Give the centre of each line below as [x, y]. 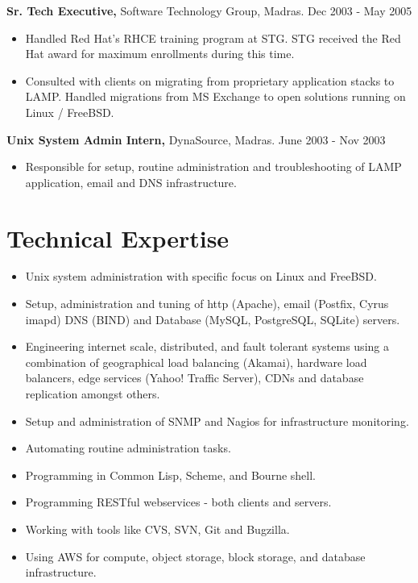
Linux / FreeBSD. [70, 112]
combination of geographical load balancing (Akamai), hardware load [196, 362]
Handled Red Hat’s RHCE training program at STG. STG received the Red [213, 37]
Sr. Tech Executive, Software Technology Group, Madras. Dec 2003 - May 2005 [209, 10]
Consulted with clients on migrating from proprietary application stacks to [210, 80]
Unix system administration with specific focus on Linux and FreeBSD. [201, 276]
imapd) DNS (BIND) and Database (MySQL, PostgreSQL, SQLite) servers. [213, 319]
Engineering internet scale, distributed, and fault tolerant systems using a [207, 346]
